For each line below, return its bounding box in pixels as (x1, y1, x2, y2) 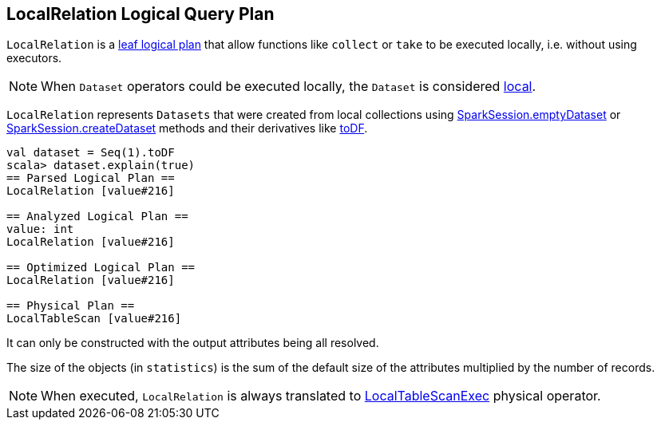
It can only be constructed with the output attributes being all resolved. (6, 336, 379, 350)
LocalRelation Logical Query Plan (6, 4, 275, 24)
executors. (6, 51, 62, 65)
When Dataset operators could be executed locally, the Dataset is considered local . (41, 78, 536, 95)
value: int (6, 223, 74, 236)
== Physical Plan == (6, 299, 135, 313)
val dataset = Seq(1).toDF (6, 146, 175, 160)
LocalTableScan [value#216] (6, 312, 182, 325)
